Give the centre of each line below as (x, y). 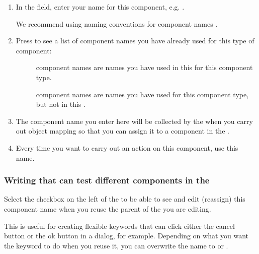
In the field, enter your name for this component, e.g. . (100, 7)
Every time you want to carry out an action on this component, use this (127, 147)
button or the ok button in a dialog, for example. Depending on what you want (126, 236)
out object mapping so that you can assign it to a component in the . (122, 131)
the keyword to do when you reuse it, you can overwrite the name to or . (116, 245)
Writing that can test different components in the (107, 180)
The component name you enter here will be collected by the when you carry (134, 121)
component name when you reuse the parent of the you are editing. (108, 208)
